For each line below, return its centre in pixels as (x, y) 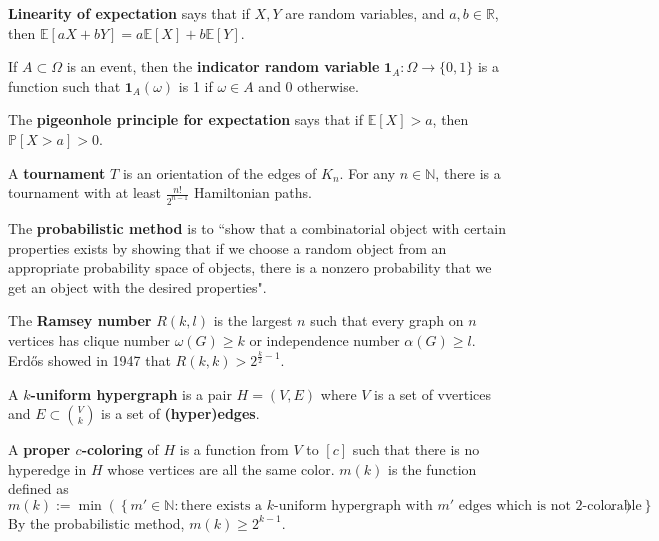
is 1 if (195, 85)
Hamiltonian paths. (252, 192)
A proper (39, 449)
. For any (367, 172)
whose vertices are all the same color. (221, 468)
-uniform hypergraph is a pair (131, 393)
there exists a (221, 505)
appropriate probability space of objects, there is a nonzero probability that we (250, 267)
